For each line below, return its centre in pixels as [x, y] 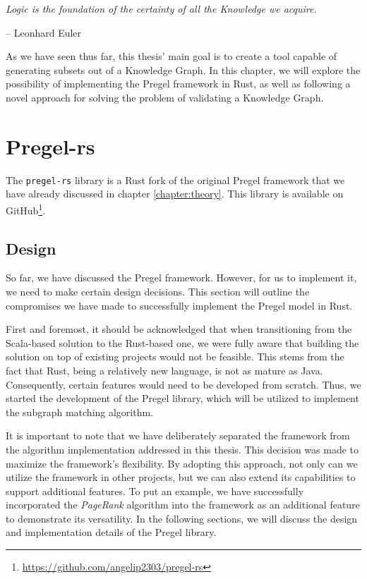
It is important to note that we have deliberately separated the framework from [178, 435]
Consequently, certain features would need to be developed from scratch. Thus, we [183, 384]
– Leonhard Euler [44, 32]
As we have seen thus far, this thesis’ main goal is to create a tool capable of [172, 56]
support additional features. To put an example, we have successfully [155, 490]
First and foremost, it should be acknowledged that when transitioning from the [179, 329]
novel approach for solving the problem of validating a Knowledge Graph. [165, 97]
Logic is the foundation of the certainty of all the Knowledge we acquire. [161, 8]
